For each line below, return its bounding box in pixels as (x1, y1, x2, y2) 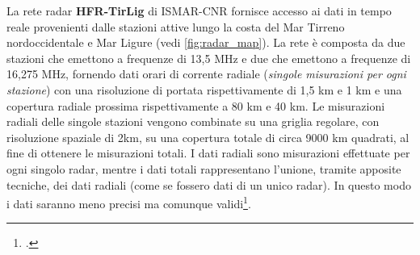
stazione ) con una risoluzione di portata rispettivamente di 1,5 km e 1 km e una (6, 81, 402, 98)
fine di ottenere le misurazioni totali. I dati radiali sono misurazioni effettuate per (6, 144, 410, 161)
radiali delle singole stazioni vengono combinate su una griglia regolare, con (6, 113, 380, 130)
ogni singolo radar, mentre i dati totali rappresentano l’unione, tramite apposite (6, 160, 401, 177)
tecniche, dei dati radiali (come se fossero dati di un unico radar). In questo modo (6, 176, 411, 193)
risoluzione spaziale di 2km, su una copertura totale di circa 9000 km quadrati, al (6, 128, 409, 145)
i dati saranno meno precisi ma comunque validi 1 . (6, 193, 251, 211)
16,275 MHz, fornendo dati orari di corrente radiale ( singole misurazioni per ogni (6, 65, 406, 82)
